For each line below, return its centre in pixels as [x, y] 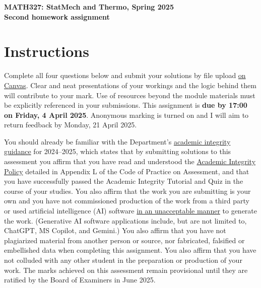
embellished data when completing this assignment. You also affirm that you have [130, 250]
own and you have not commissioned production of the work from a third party [127, 201]
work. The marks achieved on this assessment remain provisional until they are [126, 270]
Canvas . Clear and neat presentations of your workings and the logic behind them [130, 85]
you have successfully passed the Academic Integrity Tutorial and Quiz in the [124, 181]
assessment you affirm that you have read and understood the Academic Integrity [130, 161]
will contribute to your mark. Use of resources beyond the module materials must [130, 95]
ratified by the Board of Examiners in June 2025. [80, 280]
